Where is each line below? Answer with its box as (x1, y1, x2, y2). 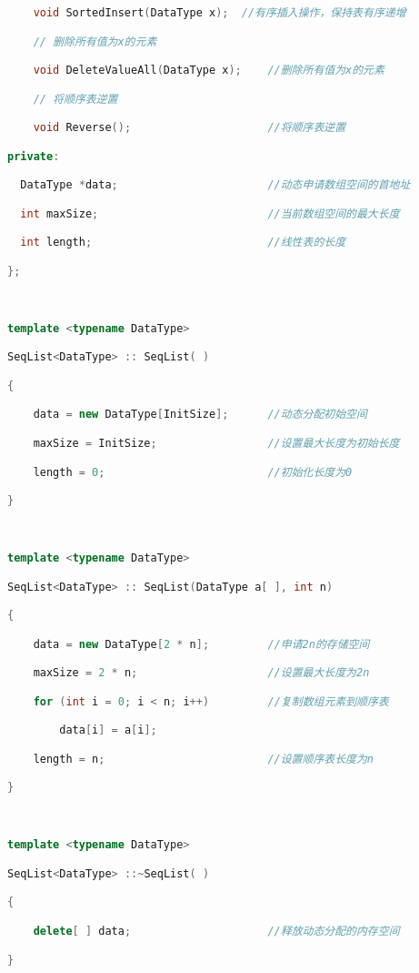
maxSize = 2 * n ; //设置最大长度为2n (33, 666, 370, 680)
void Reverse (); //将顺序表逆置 (33, 121, 346, 135)
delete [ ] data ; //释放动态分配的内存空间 (33, 925, 400, 938)
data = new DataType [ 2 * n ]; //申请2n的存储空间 (33, 637, 370, 651)
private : (7, 149, 60, 163)
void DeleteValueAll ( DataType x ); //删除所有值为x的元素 (33, 64, 384, 77)
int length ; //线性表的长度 (20, 236, 346, 249)
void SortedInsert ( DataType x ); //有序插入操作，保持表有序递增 (33, 6, 406, 19)
